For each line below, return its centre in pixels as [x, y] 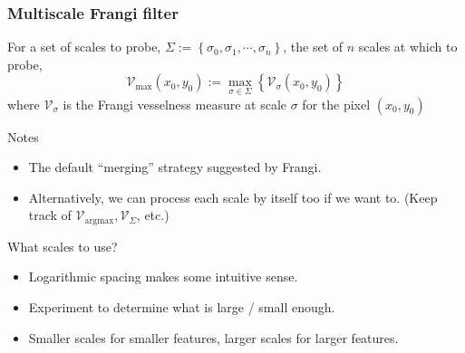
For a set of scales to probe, [84, 47]
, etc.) [153, 215]
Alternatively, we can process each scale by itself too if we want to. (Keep [233, 197]
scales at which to [408, 47]
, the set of [313, 47]
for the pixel [336, 104]
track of [50, 215]
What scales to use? [63, 246]
